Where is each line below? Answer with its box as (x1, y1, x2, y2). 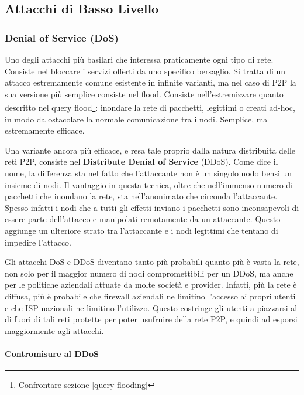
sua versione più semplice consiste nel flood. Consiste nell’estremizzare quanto (5, 87, 284, 100)
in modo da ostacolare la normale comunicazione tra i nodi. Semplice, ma (5, 113, 268, 125)
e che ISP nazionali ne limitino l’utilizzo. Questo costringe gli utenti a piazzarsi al (5, 301, 298, 314)
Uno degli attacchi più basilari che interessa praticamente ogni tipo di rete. (5, 53, 274, 65)
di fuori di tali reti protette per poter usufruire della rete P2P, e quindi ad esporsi (5, 313, 298, 325)
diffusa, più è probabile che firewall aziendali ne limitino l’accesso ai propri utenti (5, 290, 296, 302)
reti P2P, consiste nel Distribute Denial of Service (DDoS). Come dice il (5, 155, 278, 168)
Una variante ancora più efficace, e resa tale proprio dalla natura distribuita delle (5, 144, 296, 156)
